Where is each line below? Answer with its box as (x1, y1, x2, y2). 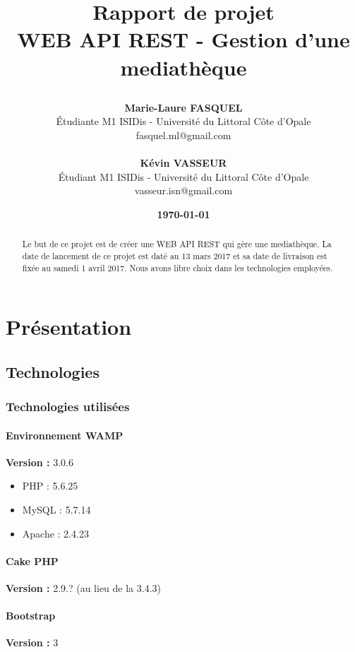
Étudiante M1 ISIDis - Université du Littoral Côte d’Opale (56, 114, 311, 129)
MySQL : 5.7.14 (22, 502, 91, 517)
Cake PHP (6, 553, 59, 568)
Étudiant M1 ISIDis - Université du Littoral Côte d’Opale (58, 169, 309, 184)
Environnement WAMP (6, 427, 124, 442)
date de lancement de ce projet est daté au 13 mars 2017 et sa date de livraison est (22, 249, 327, 261)
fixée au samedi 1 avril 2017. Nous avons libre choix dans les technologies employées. (22, 261, 333, 273)
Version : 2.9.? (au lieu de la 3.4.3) (6, 581, 161, 595)
